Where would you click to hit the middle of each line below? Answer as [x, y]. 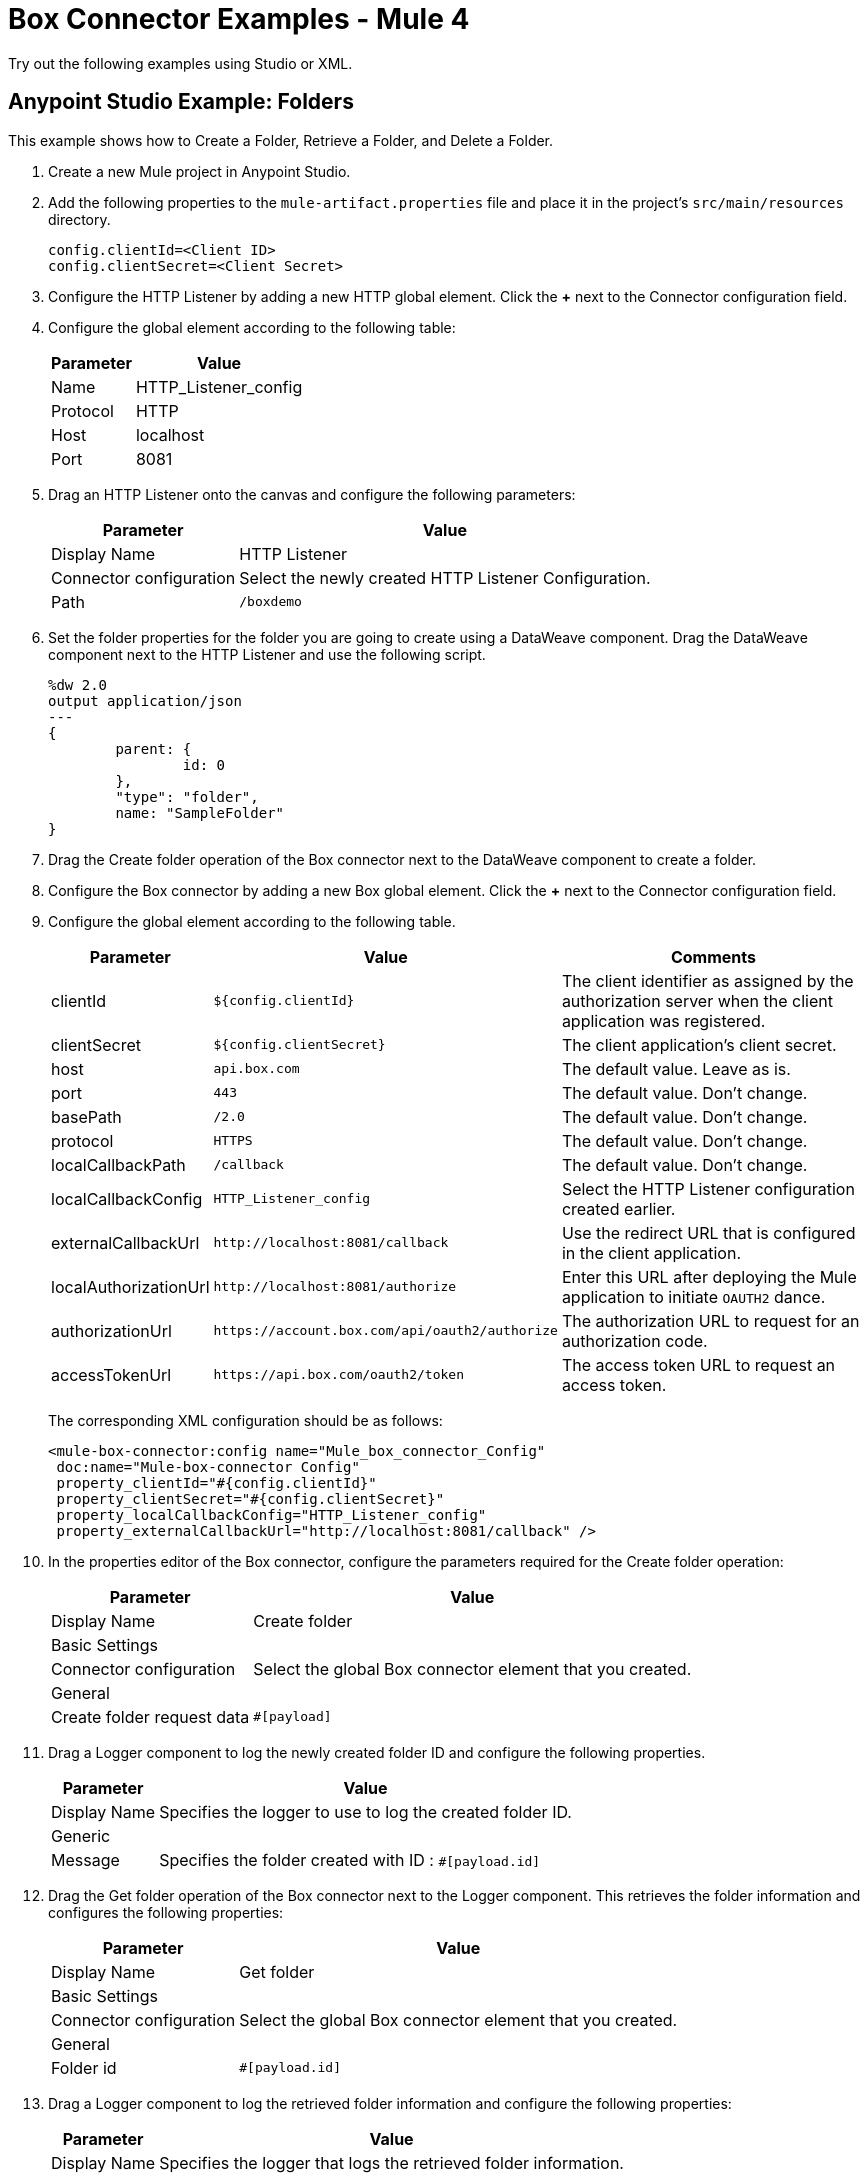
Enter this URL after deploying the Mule [709, 1276]
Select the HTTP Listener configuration [708, 1188]
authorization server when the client [697, 1000]
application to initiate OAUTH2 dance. [693, 1296]
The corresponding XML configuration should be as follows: [245, 1420]
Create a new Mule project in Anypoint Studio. [199, 171]
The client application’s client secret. [699, 1044]
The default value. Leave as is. [676, 1068]
